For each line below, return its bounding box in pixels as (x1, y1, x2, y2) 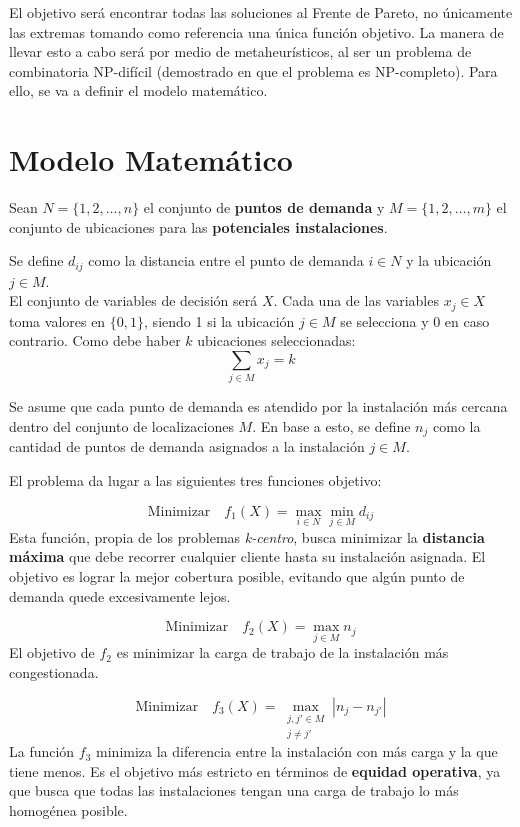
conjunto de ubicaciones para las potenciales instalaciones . (9, 216, 388, 237)
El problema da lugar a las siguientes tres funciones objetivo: (9, 469, 382, 490)
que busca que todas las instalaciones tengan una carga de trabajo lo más (9, 780, 459, 801)
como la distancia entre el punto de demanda (88, 250, 364, 271)
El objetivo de (9, 642, 95, 663)
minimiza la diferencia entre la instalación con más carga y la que (96, 741, 498, 762)
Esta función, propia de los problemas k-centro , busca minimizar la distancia (9, 526, 485, 547)
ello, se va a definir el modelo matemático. (9, 80, 268, 101)
